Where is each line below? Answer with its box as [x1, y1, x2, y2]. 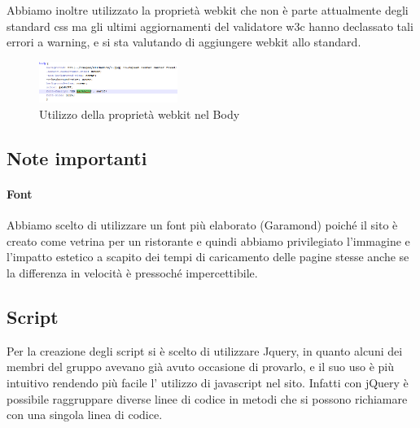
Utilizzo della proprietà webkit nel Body [39, 106, 240, 123]
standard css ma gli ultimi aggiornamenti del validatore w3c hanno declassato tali [7, 17, 413, 34]
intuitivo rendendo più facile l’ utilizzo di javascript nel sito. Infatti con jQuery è [7, 373, 409, 391]
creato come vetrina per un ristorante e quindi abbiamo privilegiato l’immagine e [7, 232, 410, 249]
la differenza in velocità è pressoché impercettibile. [7, 264, 258, 281]
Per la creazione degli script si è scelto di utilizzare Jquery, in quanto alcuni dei [7, 342, 403, 359]
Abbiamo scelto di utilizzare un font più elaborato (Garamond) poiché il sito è [7, 216, 398, 234]
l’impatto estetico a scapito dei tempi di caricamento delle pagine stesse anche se [7, 248, 409, 265]
